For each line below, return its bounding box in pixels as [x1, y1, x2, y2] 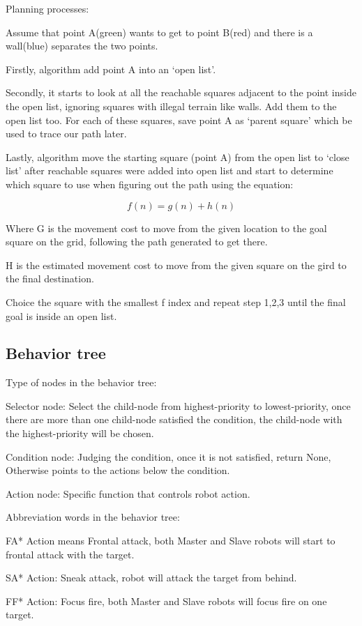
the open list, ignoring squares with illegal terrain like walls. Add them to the [6, 98, 337, 113]
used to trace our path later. [6, 126, 127, 141]
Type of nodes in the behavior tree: [6, 375, 157, 390]
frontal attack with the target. [6, 547, 135, 561]
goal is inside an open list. [6, 308, 117, 323]
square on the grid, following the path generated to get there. [6, 234, 268, 249]
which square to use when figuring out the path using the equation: [6, 176, 294, 191]
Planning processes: [6, 1, 89, 15]
